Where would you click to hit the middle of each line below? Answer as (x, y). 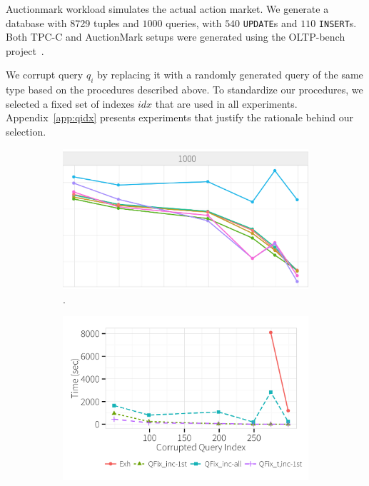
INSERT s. (338, 22)
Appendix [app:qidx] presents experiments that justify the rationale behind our (180, 117)
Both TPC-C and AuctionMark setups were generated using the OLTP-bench (176, 37)
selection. (26, 132)
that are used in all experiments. (226, 103)
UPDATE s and (270, 22)
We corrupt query (45, 75)
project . (25, 50)
